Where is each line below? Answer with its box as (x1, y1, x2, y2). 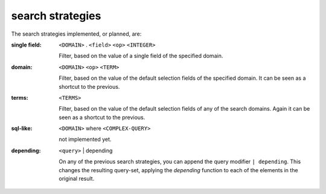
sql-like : (11, 124, 33, 132)
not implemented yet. (59, 136, 112, 143)
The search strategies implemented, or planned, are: (11, 30, 142, 37)
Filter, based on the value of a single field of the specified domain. (59, 52, 223, 60)
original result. (59, 175, 95, 183)
